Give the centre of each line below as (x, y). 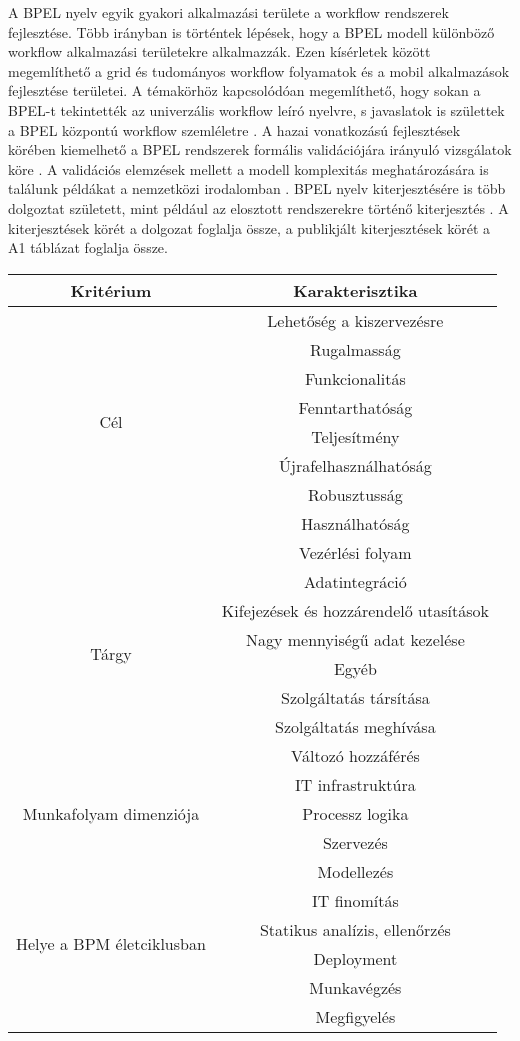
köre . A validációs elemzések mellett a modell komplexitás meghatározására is (248, 168)
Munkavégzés (355, 987)
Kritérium (111, 290)
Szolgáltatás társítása (355, 697)
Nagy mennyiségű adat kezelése (355, 639)
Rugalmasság (355, 349)
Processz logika (355, 813)
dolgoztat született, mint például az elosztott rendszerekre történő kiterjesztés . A (258, 207)
